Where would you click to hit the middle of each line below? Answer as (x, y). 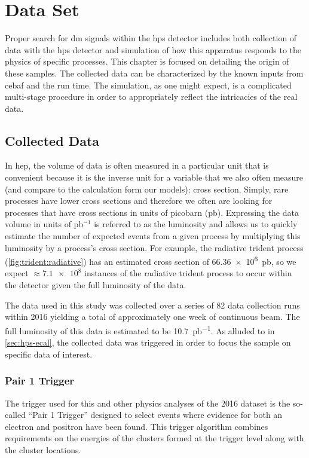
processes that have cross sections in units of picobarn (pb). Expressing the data (152, 212)
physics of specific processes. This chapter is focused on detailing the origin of (147, 61)
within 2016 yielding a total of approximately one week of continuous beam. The (152, 317)
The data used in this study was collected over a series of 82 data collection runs (152, 305)
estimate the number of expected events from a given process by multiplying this (153, 236)
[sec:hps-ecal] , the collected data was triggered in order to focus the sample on (148, 342)
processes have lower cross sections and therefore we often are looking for (139, 201)
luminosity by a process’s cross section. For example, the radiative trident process (154, 247)
